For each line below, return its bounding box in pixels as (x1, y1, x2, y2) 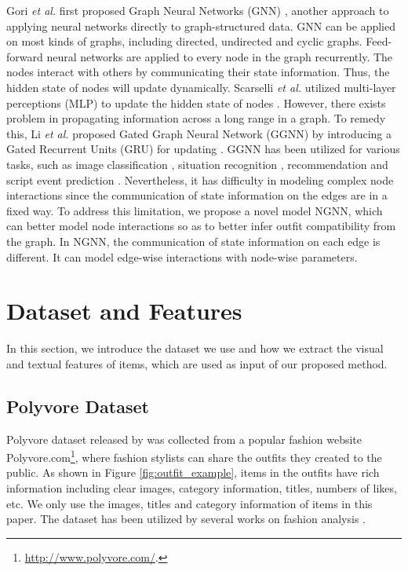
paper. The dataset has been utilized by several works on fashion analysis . (6, 511, 366, 527)
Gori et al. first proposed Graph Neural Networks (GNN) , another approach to (6, 2, 389, 18)
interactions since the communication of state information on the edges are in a (6, 187, 388, 203)
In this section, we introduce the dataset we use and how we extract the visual (6, 340, 384, 357)
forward (6, 48, 43, 64)
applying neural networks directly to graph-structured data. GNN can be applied (6, 17, 395, 34)
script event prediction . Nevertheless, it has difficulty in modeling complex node (6, 171, 394, 188)
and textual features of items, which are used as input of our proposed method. (6, 355, 388, 372)
